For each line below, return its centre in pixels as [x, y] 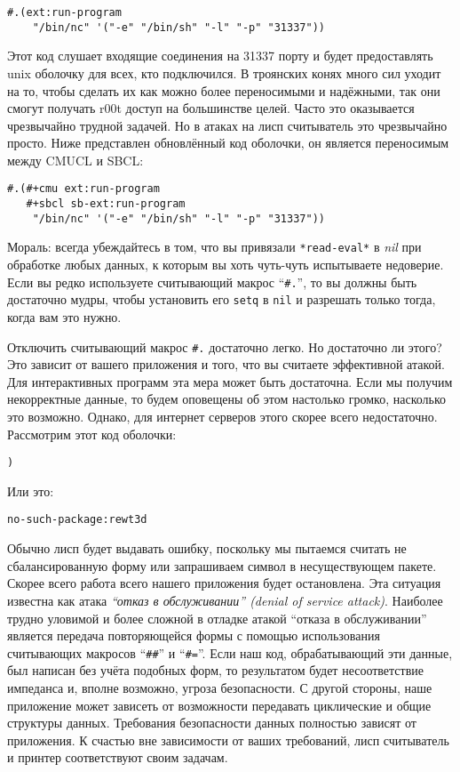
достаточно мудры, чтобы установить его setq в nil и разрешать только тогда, [222, 299]
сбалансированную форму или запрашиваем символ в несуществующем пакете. [222, 565]
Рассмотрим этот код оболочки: [92, 434]
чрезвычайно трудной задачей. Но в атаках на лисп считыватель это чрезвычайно [227, 125]
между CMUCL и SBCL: [75, 160]
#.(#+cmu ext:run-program [83, 189]
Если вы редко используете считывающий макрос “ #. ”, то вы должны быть [212, 281]
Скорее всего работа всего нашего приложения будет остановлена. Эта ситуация [224, 583]
